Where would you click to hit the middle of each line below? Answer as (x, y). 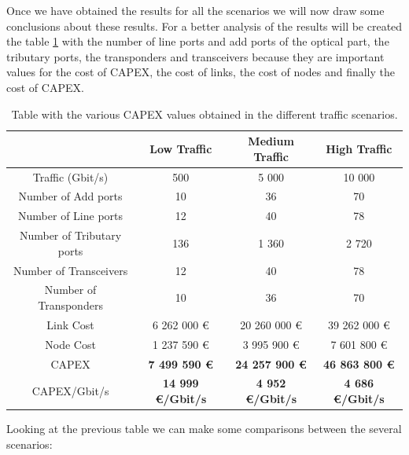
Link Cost (70, 324)
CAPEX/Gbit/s (70, 391)
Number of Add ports (70, 196)
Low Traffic (181, 148)
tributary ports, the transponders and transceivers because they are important (195, 56)
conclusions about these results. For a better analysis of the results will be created (204, 26)
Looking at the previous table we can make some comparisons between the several (204, 429)
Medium (271, 141)
